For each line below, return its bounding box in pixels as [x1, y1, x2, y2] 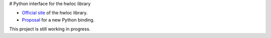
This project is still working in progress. [9, 26, 91, 32]
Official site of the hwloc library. [22, 10, 88, 16]
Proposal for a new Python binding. [22, 16, 95, 22]
